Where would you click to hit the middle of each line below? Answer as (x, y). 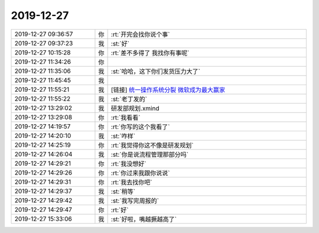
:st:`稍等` (123, 191)
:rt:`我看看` (126, 117)
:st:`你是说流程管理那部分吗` (150, 154)
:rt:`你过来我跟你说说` (140, 173)
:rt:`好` (120, 210)
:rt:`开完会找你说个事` (140, 34)
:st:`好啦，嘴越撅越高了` (144, 219)
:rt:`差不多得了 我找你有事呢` (150, 53)
